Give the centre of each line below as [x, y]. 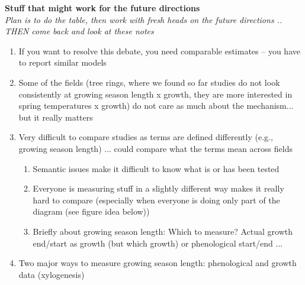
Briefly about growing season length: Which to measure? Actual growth [163, 231]
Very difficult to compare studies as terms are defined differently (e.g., [146, 137]
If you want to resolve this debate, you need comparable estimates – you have [159, 51]
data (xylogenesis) [52, 274]
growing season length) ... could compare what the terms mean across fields [155, 148]
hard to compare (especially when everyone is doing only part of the [156, 200]
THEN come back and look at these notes [79, 31]
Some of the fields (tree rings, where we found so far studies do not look [149, 82]
